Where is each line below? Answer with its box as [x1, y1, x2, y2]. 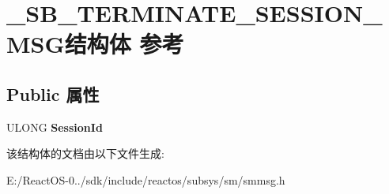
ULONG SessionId [6, 118, 103, 135]
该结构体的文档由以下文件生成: [6, 145, 164, 162]
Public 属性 [6, 81, 100, 106]
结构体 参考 [64, 28, 184, 60]
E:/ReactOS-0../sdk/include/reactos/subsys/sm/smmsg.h [6, 171, 285, 188]
